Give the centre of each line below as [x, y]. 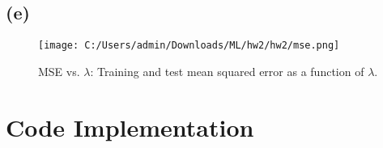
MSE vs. [59, 71]
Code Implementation [130, 127]
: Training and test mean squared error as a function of [227, 71]
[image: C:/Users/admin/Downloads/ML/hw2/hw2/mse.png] [189, 46]
